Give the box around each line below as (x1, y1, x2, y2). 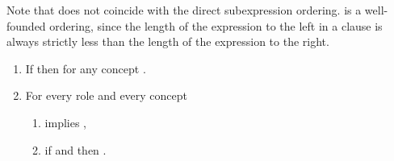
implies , (44, 114, 87, 130)
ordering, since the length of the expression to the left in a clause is (49, 17, 383, 34)
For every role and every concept (25, 87, 188, 104)
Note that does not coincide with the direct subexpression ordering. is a (6, 2, 362, 18)
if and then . (44, 141, 107, 158)
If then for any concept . (25, 60, 146, 76)
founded (6, 17, 46, 34)
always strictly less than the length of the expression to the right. (6, 33, 329, 50)
